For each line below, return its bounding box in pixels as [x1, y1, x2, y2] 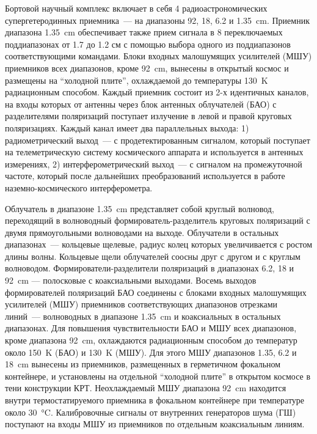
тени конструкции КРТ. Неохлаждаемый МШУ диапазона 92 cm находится [5, 381, 286, 394]
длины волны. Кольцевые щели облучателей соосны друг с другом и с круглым [5, 249, 301, 262]
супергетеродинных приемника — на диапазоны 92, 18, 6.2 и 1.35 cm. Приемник [5, 13, 310, 26]
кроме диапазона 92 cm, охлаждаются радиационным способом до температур [5, 334, 297, 347]
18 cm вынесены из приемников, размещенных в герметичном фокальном [5, 358, 281, 370]
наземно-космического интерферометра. [5, 181, 153, 194]
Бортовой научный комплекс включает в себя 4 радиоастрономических [5, 2, 268, 14]
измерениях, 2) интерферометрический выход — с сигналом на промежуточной [5, 157, 302, 170]
